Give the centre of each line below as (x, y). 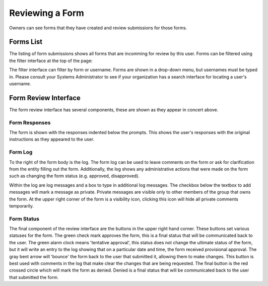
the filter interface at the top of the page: (51, 61)
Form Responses (30, 123)
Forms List (26, 42)
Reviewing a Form (47, 13)
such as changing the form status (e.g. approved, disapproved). (74, 176)
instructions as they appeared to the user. (52, 140)
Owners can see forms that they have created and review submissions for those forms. (98, 28)
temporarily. (22, 206)
